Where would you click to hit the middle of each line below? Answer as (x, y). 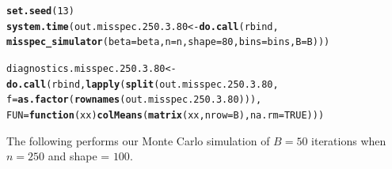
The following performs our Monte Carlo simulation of (138, 140)
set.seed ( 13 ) (40, 11)
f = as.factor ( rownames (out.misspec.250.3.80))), (134, 100)
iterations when (349, 140)
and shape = (79, 156)
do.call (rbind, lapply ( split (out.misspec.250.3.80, (143, 84)
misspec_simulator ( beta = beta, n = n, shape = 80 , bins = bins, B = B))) (168, 42)
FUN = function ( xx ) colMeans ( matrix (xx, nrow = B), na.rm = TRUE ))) (166, 115)
